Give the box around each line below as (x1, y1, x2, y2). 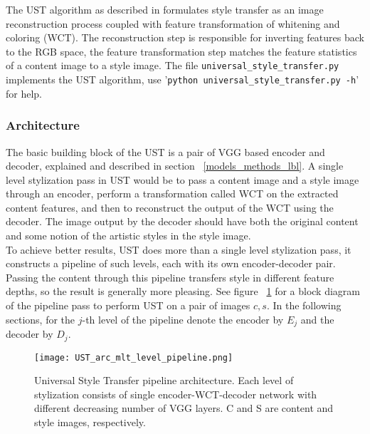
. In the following (266, 298, 342, 313)
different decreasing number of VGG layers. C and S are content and (34, 401, 334, 415)
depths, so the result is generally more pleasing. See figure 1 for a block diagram (6, 284, 360, 299)
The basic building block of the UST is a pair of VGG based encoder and (6, 144, 325, 159)
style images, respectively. (34, 414, 146, 429)
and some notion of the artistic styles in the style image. (6, 228, 251, 243)
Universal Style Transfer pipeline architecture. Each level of (34, 373, 294, 388)
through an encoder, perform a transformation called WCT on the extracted (6, 186, 339, 201)
